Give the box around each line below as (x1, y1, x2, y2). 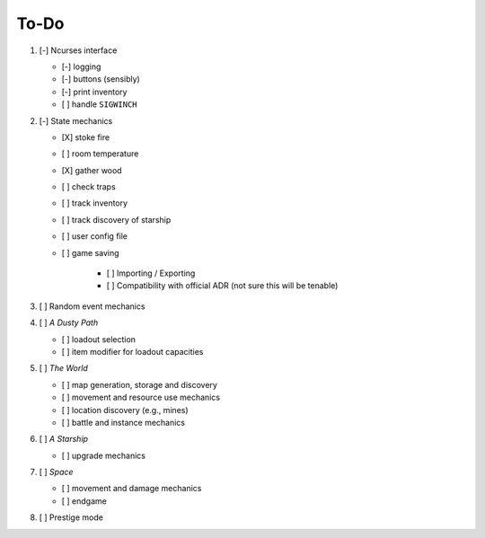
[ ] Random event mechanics (39, 301, 145, 312)
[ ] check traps (61, 181, 116, 192)
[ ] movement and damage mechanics (61, 483, 202, 494)
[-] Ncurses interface (39, 45, 118, 56)
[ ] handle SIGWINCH (61, 99, 137, 110)
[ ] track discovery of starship (61, 214, 172, 225)
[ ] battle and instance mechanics (61, 417, 186, 428)
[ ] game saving (61, 247, 120, 258)
